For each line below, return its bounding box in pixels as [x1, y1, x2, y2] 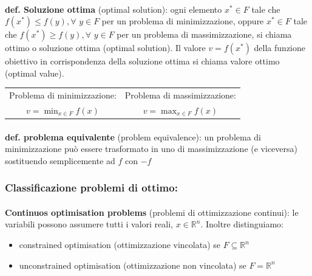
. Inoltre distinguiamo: [200, 218, 284, 230]
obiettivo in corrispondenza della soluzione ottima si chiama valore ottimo [5, 55, 280, 67]
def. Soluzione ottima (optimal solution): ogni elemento [5, 2, 222, 15]
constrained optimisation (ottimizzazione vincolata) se [19, 238, 221, 251]
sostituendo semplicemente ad [5, 154, 115, 167]
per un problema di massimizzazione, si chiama [117, 28, 292, 41]
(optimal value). [5, 66, 64, 79]
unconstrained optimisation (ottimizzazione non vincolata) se [19, 258, 246, 271]
